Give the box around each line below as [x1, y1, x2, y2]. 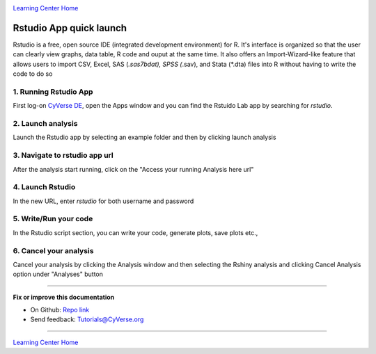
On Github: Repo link [30, 306, 90, 314]
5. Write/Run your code [13, 214, 93, 224]
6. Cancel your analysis [13, 246, 94, 255]
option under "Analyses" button [13, 270, 104, 278]
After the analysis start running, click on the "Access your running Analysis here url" [13, 165, 254, 173]
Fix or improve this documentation [13, 293, 115, 301]
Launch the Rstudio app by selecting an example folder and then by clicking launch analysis [13, 133, 276, 142]
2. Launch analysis [13, 118, 78, 128]
